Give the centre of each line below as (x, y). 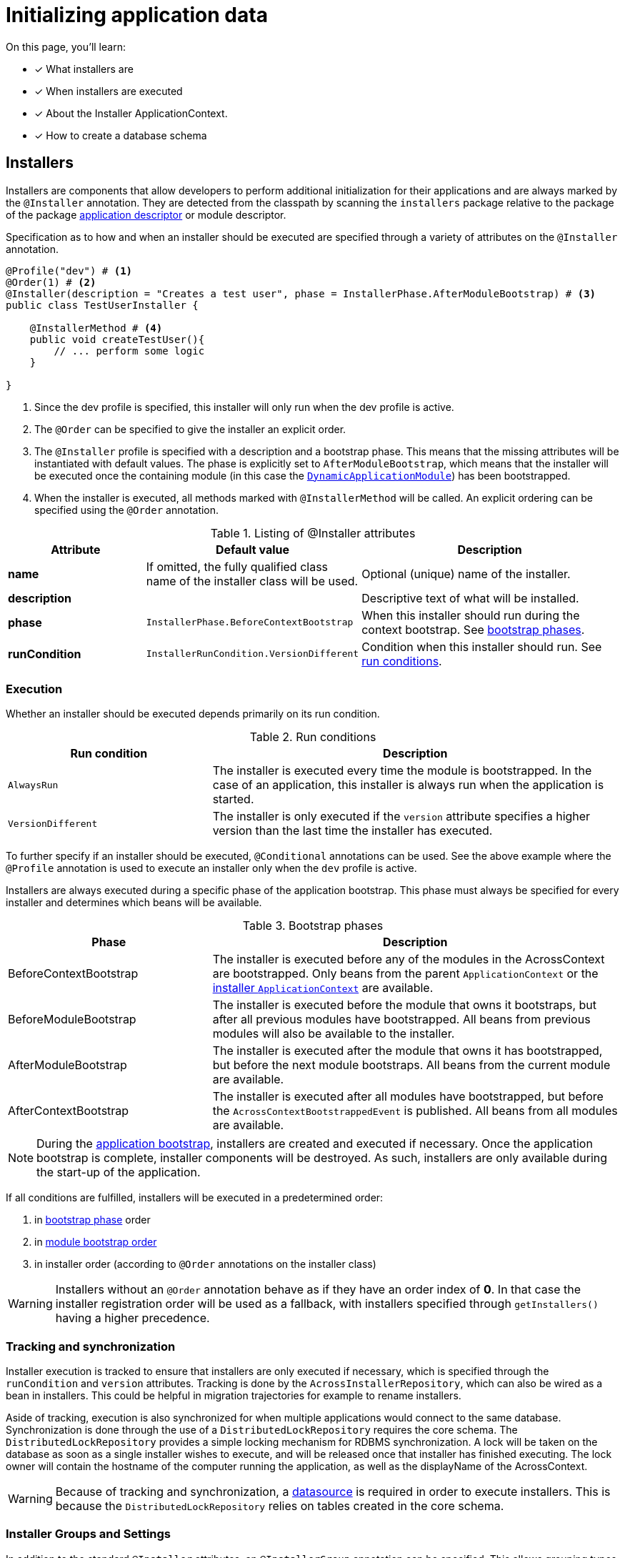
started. (233, 799)
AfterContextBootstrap (69, 1111)
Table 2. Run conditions (313, 737)
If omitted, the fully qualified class (237, 566)
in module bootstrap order (96, 1242)
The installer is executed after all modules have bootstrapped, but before (408, 1097)
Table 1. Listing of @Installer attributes (313, 533)
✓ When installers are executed (109, 91)
